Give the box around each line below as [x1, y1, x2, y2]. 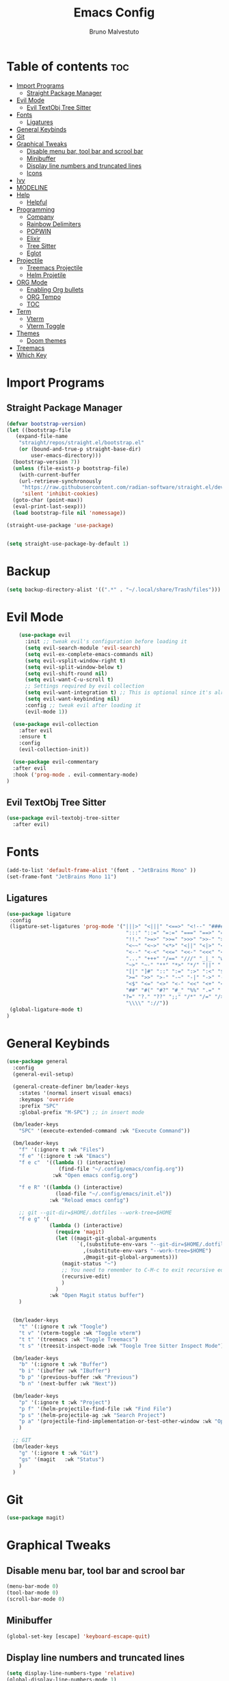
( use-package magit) [6, 1514, 66, 1521]
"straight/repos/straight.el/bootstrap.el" [18, 439, 145, 446]
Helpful [26, 197, 47, 206]
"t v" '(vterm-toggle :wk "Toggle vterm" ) [18, 1329, 142, 1336]
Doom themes [26, 336, 66, 344]
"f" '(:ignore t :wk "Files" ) [18, 1146, 105, 1153]
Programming [16, 205, 55, 213]
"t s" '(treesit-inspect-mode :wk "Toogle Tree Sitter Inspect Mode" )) [18, 1342, 227, 1349]
